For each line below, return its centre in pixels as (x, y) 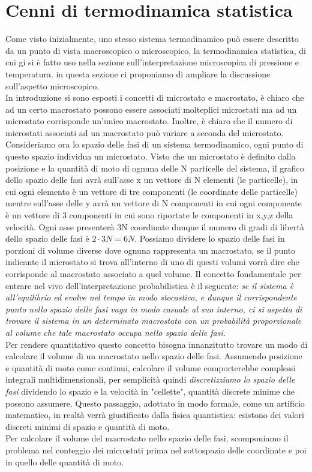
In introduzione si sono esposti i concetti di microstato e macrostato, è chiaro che (155, 97)
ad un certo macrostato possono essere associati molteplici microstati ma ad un (151, 109)
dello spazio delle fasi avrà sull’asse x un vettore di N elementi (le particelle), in (152, 180)
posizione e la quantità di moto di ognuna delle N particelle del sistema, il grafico (155, 168)
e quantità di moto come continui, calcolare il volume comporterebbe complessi (151, 367)
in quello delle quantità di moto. (65, 462)
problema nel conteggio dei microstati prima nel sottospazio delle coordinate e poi (156, 450)
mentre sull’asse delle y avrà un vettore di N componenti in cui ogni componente (154, 203)
